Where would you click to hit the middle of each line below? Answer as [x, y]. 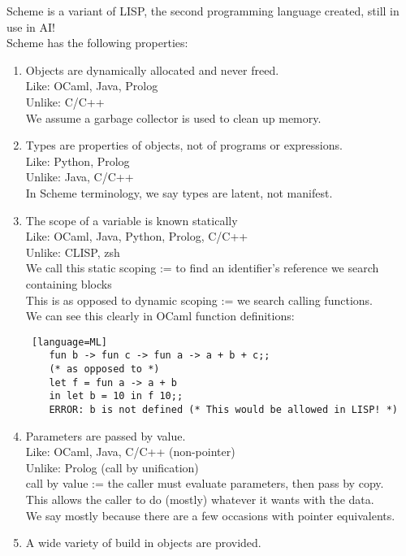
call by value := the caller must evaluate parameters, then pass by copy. [205, 483]
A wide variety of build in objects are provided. [143, 543]
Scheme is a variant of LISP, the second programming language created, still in [203, 11]
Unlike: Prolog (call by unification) [112, 467]
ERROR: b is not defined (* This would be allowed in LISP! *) [223, 409]
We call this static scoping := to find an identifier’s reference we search [202, 268]
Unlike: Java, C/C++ [80, 177]
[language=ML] [69, 342]
